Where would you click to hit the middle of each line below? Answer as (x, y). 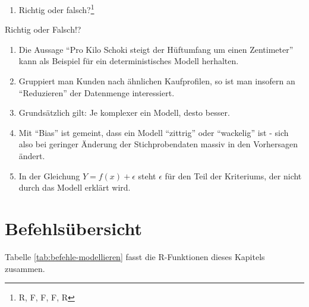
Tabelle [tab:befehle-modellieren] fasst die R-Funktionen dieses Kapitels (135, 256)
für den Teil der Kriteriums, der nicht (233, 175)
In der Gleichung (49, 175)
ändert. (32, 156)
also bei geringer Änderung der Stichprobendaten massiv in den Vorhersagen (158, 144)
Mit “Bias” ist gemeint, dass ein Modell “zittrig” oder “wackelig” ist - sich (154, 132)
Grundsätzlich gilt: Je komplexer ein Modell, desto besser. (124, 113)
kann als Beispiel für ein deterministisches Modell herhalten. (129, 61)
